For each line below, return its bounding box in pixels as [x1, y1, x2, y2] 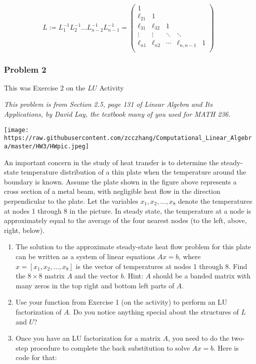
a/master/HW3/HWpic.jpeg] [4, 142, 89, 150]
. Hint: [124, 271, 143, 281]
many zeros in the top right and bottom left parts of [15, 280, 174, 290]
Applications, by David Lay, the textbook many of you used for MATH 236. [4, 109, 231, 119]
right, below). [4, 225, 45, 235]
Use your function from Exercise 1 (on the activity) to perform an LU [15, 297, 227, 307]
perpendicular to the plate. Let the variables [4, 195, 138, 206]
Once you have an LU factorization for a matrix [15, 333, 161, 343]
